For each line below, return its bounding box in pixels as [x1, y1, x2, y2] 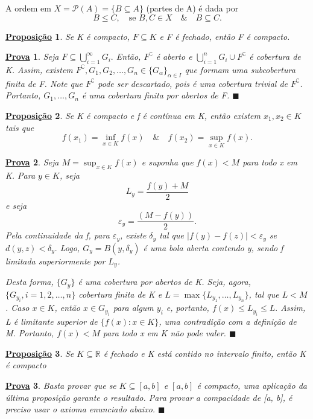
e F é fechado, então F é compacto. [159, 30, 290, 42]
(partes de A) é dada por [146, 2, 239, 14]
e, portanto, [166, 301, 209, 314]
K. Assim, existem [5, 63, 73, 75]
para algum [113, 301, 154, 314]
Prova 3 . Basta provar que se [5, 379, 116, 392]
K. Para [5, 169, 36, 182]
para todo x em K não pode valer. [103, 327, 226, 339]
